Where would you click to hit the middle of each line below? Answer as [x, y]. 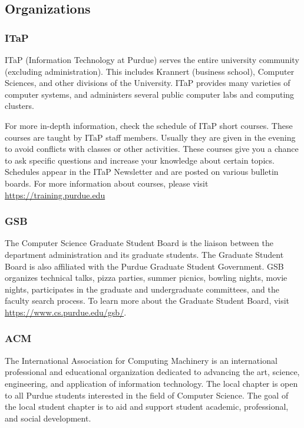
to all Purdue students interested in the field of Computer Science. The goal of [147, 395]
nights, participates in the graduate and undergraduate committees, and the [142, 289]
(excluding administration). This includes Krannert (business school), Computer [150, 71]
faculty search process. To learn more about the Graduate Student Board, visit [147, 301]
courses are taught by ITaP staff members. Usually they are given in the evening [150, 137]
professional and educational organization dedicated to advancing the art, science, [152, 372]
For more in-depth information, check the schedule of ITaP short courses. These [149, 125]
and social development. [48, 418]
